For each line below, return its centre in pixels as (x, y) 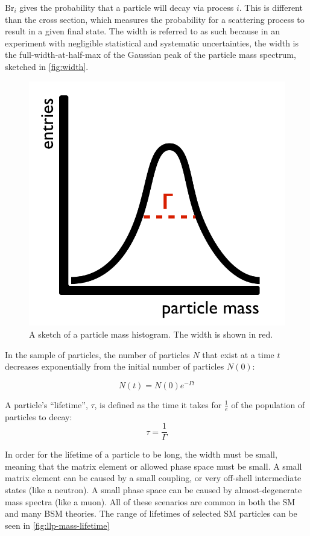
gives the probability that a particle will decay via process (127, 7)
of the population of (268, 404)
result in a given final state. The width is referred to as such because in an (142, 31)
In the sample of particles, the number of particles (97, 354)
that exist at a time (238, 354)
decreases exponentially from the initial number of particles (115, 366)
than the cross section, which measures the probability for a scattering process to (155, 19)
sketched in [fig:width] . (47, 66)
